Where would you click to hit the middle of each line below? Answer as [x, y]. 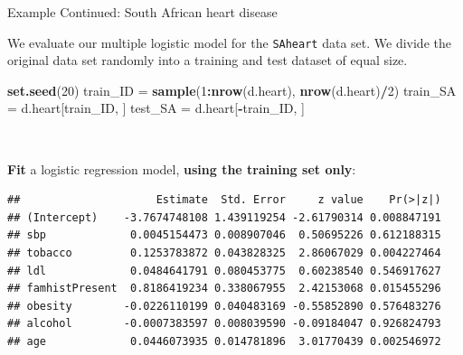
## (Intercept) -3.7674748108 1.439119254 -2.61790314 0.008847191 [224, 217]
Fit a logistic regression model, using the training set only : [182, 168]
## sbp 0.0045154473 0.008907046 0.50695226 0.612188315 [224, 235]
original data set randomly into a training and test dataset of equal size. [208, 60]
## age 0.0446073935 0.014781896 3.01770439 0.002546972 [224, 341]
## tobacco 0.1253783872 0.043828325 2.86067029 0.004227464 [224, 253]
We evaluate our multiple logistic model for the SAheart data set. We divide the [229, 42]
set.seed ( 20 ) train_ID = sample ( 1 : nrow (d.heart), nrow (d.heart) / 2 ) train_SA [232, 90]
